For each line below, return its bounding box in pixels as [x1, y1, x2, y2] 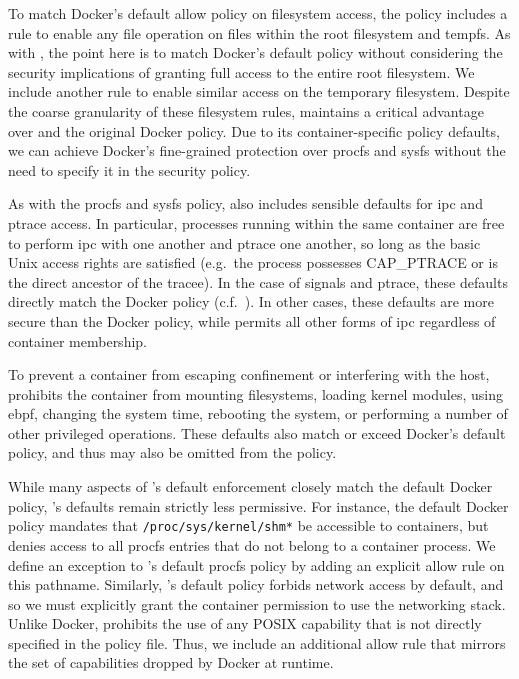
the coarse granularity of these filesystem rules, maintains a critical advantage [8, 100, 484, 121]
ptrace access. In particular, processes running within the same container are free [8, 212, 505, 233]
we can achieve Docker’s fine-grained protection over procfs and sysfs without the [8, 140, 506, 161]
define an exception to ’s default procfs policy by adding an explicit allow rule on [8, 554, 505, 575]
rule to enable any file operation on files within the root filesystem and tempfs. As [8, 22, 511, 43]
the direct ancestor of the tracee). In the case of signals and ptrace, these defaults [8, 271, 508, 292]
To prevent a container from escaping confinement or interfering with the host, [8, 364, 490, 385]
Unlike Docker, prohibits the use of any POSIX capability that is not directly [8, 613, 482, 634]
